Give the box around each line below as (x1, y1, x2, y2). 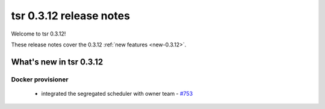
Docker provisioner (11, 75, 69, 84)
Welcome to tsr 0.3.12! (11, 30, 66, 37)
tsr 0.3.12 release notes (11, 9, 131, 22)
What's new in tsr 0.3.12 (11, 57, 104, 67)
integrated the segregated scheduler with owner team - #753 (41, 90, 193, 97)
